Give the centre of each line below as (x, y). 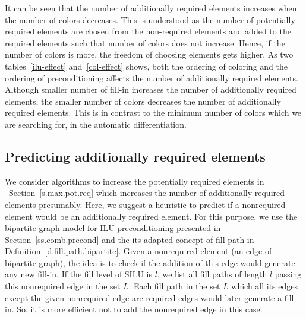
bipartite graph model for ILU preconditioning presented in (113, 228)
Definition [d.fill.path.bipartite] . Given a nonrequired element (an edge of (138, 251)
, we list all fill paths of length (212, 274)
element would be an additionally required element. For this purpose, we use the (151, 216)
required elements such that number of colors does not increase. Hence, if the (145, 42)
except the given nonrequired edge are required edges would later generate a (143, 297)
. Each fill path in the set (174, 286)
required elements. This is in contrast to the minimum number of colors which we (153, 113)
